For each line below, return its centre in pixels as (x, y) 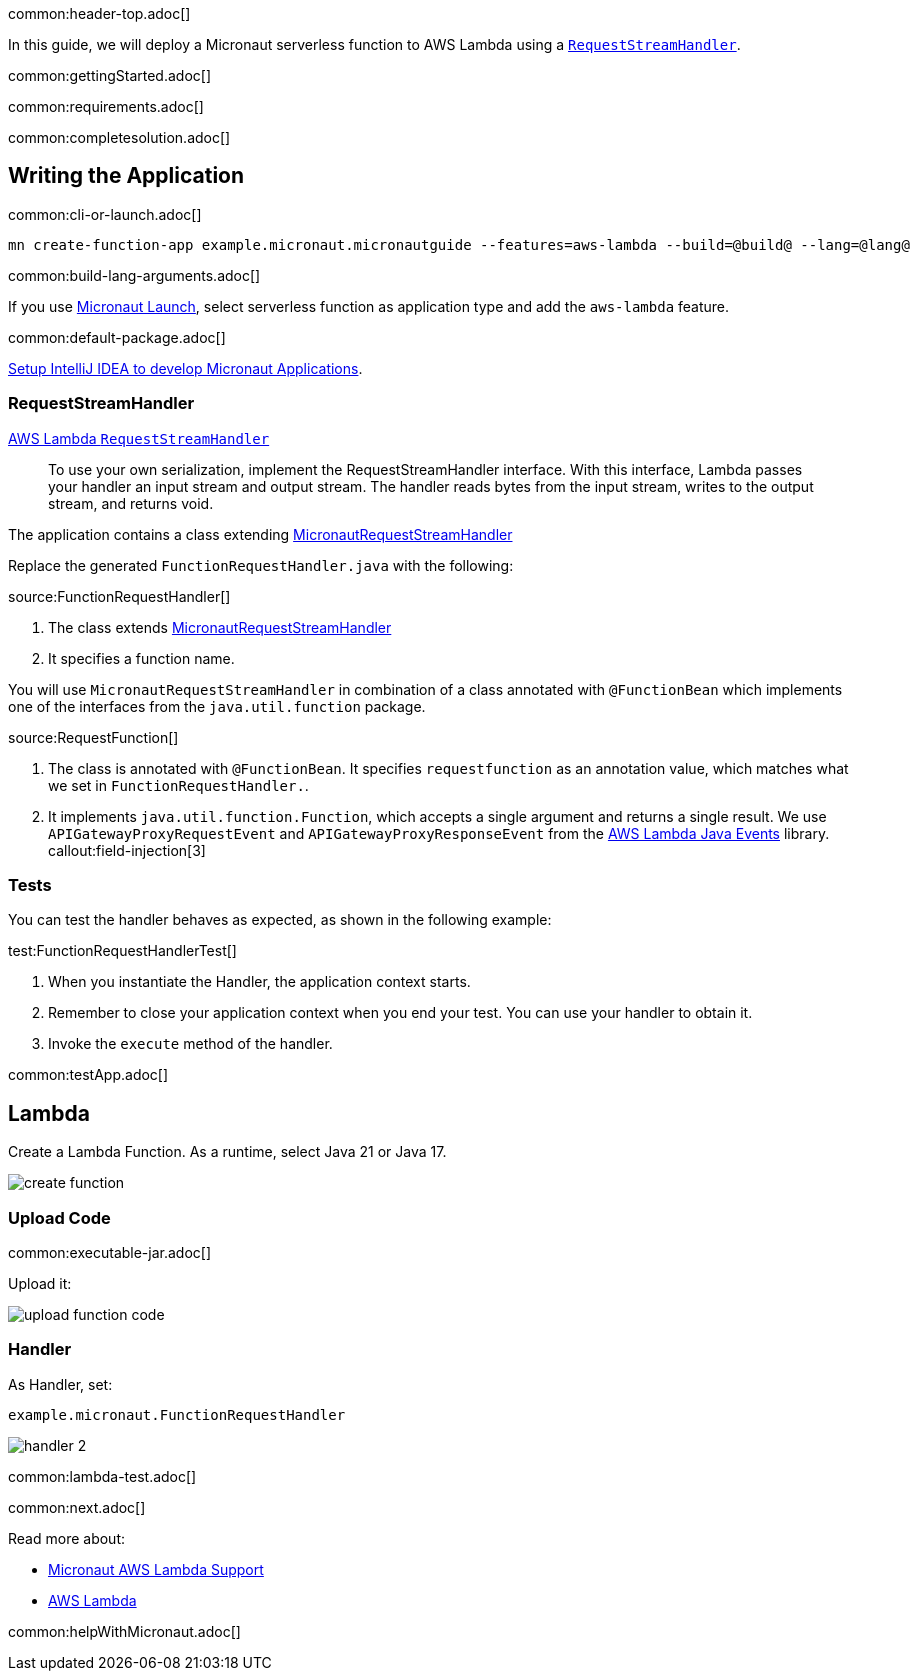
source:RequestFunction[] (93, 737)
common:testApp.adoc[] (88, 1075)
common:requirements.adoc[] (106, 106)
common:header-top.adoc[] (99, 13)
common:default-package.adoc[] (117, 337)
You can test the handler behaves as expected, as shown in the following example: (280, 920)
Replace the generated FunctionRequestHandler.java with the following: (261, 565)
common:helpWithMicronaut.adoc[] (124, 1631)
